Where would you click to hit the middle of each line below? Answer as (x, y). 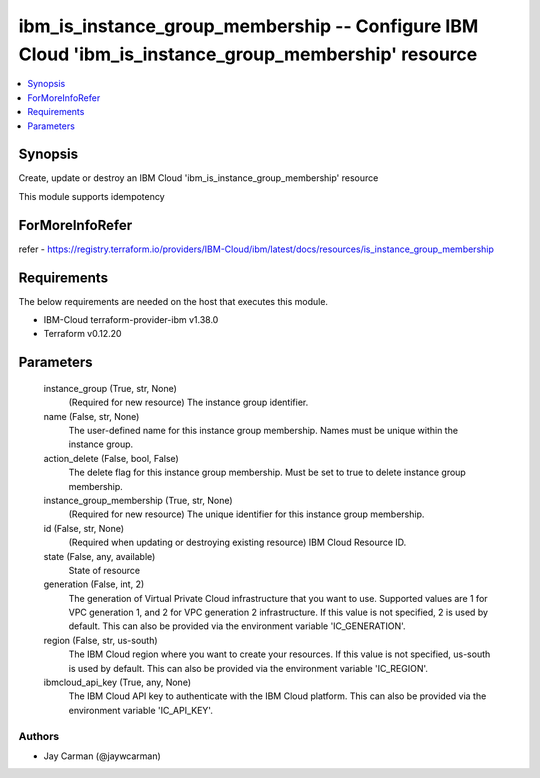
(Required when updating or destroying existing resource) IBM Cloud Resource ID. (237, 542)
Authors (39, 736)
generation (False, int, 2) (94, 584)
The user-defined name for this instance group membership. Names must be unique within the (263, 430)
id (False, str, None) (84, 528)
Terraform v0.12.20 (82, 334)
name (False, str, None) (91, 416)
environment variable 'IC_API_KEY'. (141, 710)
